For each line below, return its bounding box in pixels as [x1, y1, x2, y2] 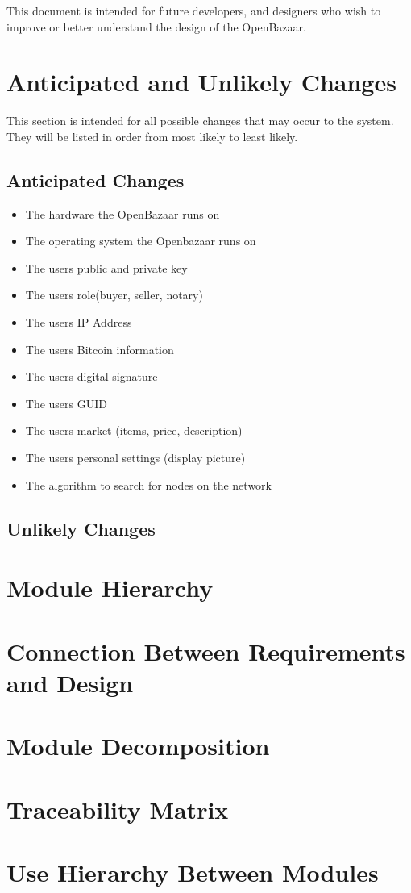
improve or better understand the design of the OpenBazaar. [6, 18, 306, 35]
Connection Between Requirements [6, 634, 405, 667]
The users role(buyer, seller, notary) [25, 286, 203, 303]
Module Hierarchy [6, 571, 214, 604]
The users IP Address [25, 314, 132, 331]
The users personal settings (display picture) [25, 449, 246, 466]
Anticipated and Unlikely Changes [6, 65, 396, 98]
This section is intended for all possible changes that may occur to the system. [6, 112, 394, 129]
